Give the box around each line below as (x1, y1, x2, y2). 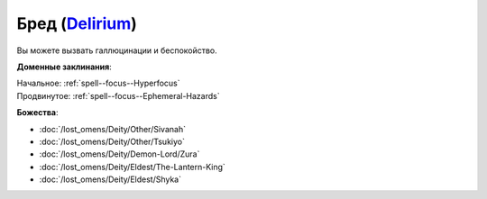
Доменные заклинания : (16, 61, 112, 72)
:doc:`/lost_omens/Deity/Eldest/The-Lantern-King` (39, 161, 225, 172)
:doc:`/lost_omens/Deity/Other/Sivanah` (39, 123, 187, 134)
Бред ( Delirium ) (16, 14, 137, 33)
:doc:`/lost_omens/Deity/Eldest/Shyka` (39, 174, 182, 185)
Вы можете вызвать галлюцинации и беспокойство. (16, 45, 218, 56)
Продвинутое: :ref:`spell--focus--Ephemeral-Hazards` (16, 90, 220, 101)
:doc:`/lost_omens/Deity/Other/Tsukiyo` (39, 136, 185, 147)
